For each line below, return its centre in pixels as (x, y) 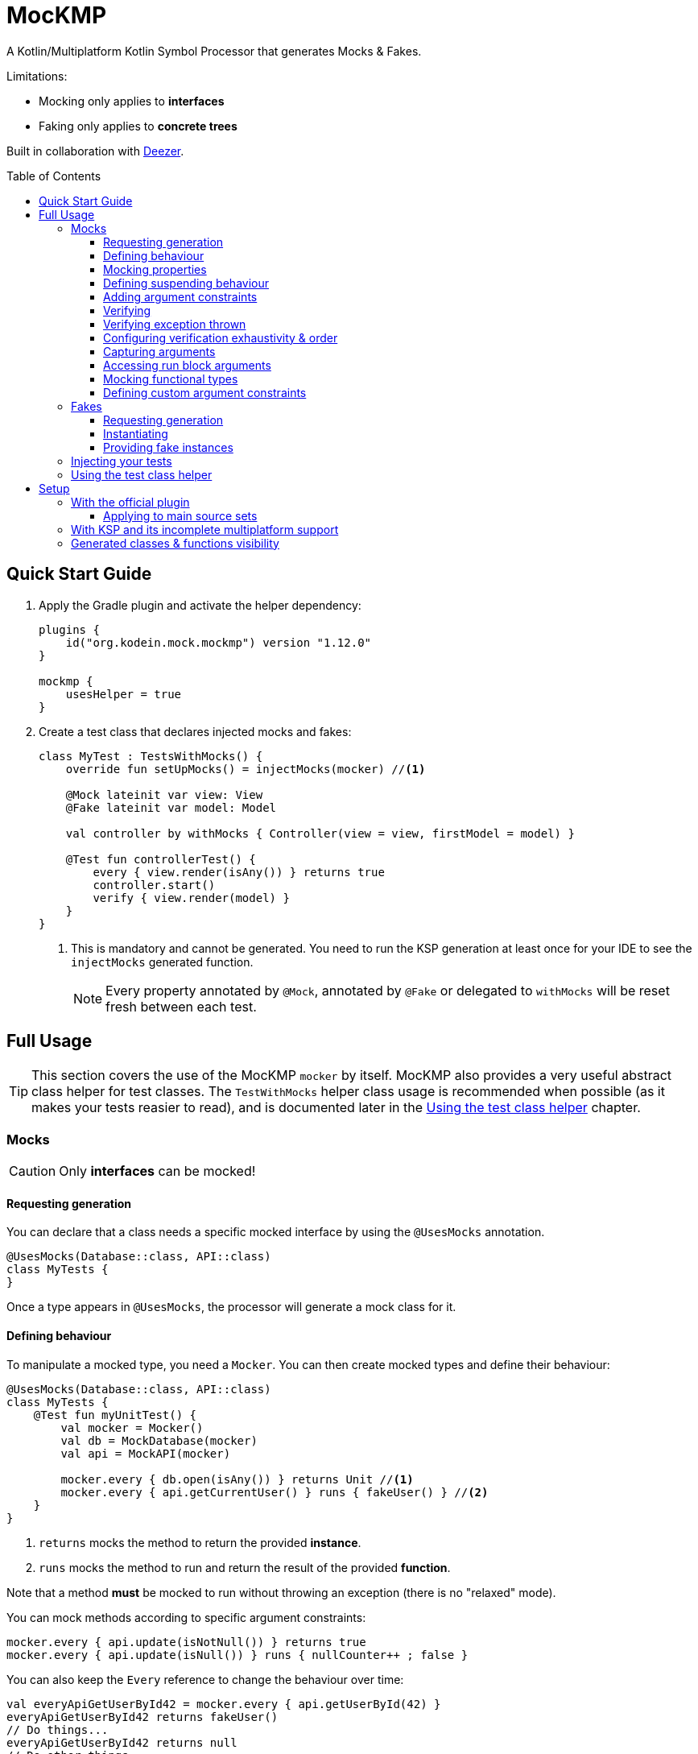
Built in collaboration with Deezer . (95, 151)
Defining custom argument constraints (205, 392)
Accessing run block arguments (187, 365)
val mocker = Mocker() (132, 1427)
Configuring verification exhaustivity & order (221, 337)
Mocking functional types (171, 379)
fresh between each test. (181, 1006)
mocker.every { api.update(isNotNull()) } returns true (186, 1642)
